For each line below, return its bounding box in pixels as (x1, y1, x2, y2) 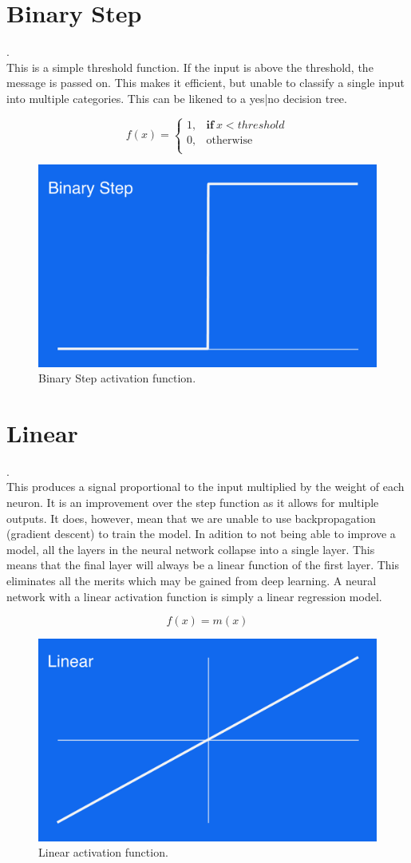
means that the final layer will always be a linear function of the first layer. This (6, 556, 400, 573)
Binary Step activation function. (38, 370, 196, 386)
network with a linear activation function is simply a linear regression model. (6, 588, 382, 604)
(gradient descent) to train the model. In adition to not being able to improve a (6, 525, 396, 542)
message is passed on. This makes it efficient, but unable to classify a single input (6, 74, 405, 91)
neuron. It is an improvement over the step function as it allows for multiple (6, 494, 379, 510)
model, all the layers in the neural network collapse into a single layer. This (6, 540, 375, 557)
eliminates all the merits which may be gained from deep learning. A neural (6, 572, 377, 588)
